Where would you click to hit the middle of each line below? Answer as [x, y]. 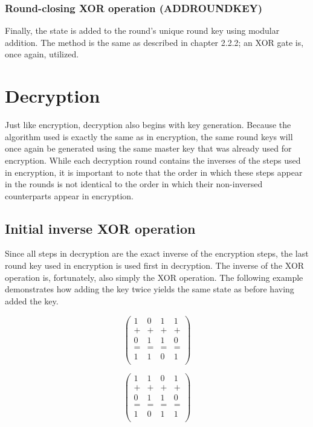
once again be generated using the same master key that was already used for [148, 148]
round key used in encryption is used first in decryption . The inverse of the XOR [155, 265]
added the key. [32, 300]
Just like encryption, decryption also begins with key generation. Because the [148, 125]
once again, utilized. [42, 54]
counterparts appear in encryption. [69, 195]
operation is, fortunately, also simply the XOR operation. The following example [154, 277]
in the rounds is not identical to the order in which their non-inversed [134, 184]
